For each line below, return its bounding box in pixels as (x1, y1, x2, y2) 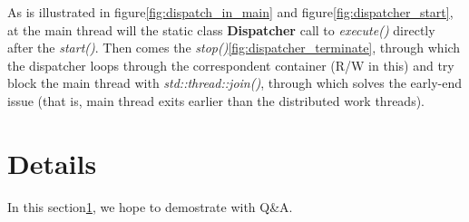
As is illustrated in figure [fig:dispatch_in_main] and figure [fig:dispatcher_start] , (7, 3, 454, 21)
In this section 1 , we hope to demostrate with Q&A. (7, 197, 293, 216)
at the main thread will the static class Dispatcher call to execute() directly (7, 20, 435, 39)
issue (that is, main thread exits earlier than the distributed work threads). (7, 91, 425, 110)
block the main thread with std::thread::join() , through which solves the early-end (7, 73, 463, 92)
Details (7, 144, 97, 181)
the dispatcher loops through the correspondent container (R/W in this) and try (7, 55, 454, 74)
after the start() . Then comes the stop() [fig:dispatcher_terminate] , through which (7, 38, 461, 57)
